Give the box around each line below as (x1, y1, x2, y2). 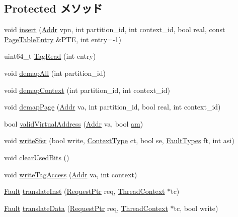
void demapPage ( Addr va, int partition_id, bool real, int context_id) (4, 101, 221, 112)
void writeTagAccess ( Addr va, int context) (4, 169, 137, 179)
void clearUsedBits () (4, 152, 69, 162)
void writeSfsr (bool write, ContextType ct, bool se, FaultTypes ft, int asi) (4, 135, 234, 146)
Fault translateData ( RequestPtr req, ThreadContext (4, 202, 168, 213)
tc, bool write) (174, 202, 218, 213)
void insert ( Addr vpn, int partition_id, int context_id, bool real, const (4, 24, 225, 35)
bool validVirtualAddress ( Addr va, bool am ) (4, 118, 143, 129)
